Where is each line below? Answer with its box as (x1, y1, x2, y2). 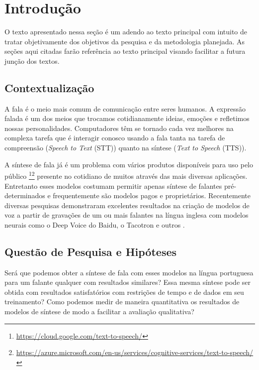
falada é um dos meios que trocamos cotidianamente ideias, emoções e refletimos (4, 113, 250, 123)
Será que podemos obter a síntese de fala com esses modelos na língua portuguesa (4, 267, 254, 277)
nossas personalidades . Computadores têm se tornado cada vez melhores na (4, 123, 234, 133)
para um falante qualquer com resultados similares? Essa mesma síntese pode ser (4, 277, 251, 287)
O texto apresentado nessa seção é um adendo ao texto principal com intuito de (4, 26, 248, 37)
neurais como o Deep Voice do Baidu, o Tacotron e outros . (4, 219, 185, 230)
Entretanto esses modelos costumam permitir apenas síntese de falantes (4, 180, 222, 191)
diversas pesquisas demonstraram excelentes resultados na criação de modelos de (4, 200, 250, 210)
